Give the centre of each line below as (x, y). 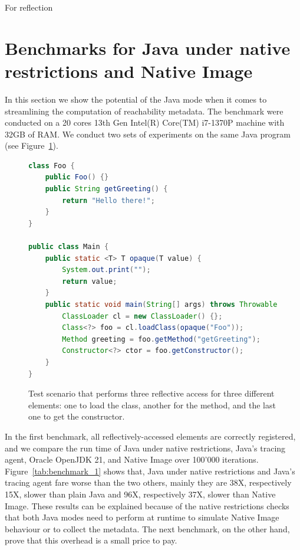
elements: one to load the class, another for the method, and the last (152, 405)
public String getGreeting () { (106, 189)
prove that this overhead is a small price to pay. (91, 540)
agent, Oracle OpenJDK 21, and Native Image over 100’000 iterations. (132, 459)
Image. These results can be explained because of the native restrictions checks (147, 505)
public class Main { (69, 247)
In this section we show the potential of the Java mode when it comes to (136, 99)
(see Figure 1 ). (32, 145)
